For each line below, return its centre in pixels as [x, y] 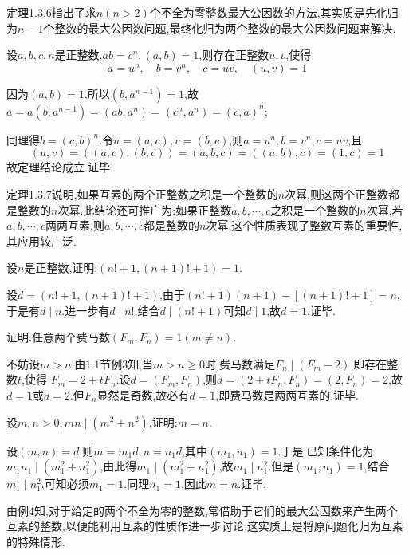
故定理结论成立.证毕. [60, 167]
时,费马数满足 [240, 363]
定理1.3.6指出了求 [51, 12]
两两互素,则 [75, 225]
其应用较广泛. [41, 240]
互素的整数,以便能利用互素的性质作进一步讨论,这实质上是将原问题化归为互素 [205, 526]
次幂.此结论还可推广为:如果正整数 [145, 209]
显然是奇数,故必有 [143, 394]
